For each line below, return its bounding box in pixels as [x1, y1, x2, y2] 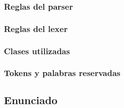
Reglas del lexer [4, 22, 68, 34]
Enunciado [4, 92, 58, 107]
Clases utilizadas [4, 45, 70, 57]
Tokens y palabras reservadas [4, 67, 121, 79]
